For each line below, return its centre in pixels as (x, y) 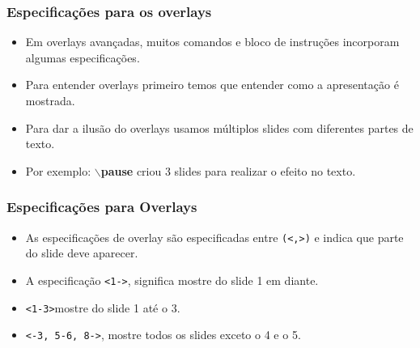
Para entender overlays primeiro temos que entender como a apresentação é (212, 85)
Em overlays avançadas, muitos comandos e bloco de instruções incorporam (212, 42)
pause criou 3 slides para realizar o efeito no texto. (228, 170)
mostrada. (50, 100)
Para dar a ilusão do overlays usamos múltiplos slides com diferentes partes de (219, 127)
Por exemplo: (58, 170)
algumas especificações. (83, 57)
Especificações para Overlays (102, 207)
